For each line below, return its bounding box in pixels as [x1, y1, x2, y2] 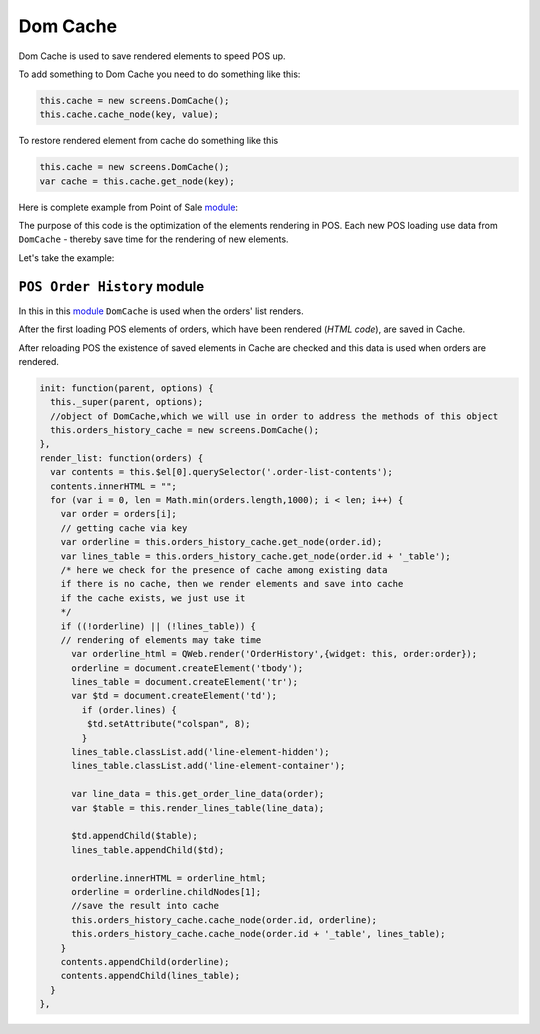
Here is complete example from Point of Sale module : [18, 201, 239, 213]
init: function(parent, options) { [39, 382, 214, 394]
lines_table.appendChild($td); [71, 844, 225, 855]
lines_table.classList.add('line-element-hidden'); [71, 746, 330, 758]
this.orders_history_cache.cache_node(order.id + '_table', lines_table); [71, 928, 446, 940]
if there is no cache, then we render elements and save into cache [60, 578, 404, 590]
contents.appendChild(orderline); [60, 956, 230, 967]
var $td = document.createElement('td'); [71, 690, 277, 702]
